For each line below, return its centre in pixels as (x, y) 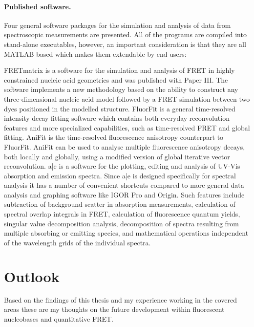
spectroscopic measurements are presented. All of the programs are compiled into (125, 34)
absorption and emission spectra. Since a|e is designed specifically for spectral (120, 175)
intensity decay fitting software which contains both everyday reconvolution (117, 118)
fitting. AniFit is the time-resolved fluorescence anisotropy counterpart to (114, 137)
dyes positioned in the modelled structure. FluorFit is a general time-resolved (120, 108)
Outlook (32, 276)
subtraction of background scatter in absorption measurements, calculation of (120, 204)
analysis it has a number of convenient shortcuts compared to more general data (124, 185)
